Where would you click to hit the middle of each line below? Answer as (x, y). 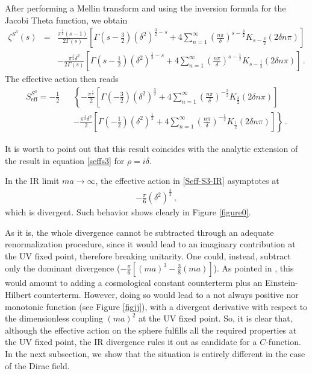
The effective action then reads (62, 79)
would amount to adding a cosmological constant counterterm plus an (134, 283)
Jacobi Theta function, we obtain (66, 20)
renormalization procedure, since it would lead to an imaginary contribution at (150, 244)
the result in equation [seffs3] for (65, 160)
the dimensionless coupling (54, 318)
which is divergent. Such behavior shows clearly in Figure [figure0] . (128, 212)
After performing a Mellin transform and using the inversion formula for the (145, 8)
